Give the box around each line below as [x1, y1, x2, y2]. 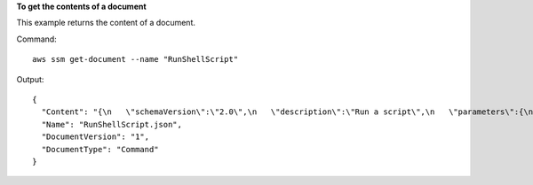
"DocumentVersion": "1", [41, 132, 150, 142]
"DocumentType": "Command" [41, 144, 159, 154]
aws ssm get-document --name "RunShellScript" [32, 54, 239, 65]
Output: [16, 73, 44, 84]
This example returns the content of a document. [16, 18, 195, 28]
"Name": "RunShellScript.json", [41, 119, 182, 129]
